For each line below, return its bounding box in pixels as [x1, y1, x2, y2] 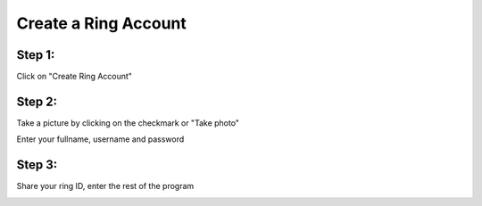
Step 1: [16, 47, 55, 62]
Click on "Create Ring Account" [16, 71, 133, 82]
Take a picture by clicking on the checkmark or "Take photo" [16, 117, 240, 128]
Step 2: [16, 94, 58, 109]
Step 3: [16, 157, 58, 173]
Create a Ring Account [16, 13, 187, 33]
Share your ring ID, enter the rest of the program [16, 181, 195, 192]
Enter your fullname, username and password [16, 134, 185, 144]
